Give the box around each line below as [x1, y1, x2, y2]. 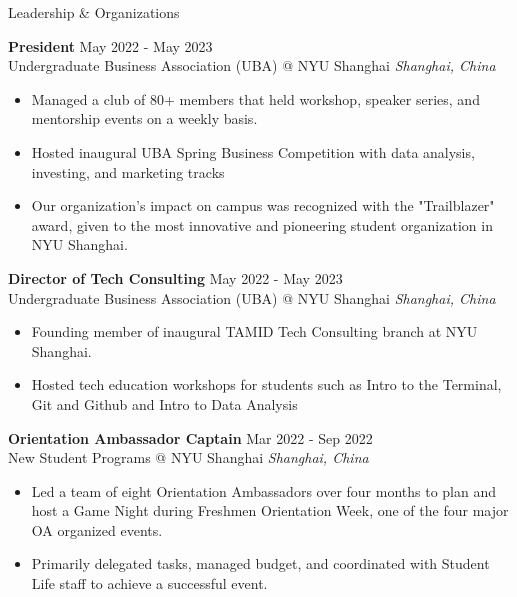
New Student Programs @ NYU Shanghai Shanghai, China [8, 447, 369, 468]
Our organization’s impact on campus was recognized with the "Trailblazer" [31, 195, 495, 216]
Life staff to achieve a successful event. [31, 573, 268, 594]
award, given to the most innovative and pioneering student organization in [31, 214, 493, 235]
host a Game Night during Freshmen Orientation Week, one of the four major [31, 500, 509, 521]
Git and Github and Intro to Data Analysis [31, 393, 298, 414]
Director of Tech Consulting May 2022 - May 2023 [8, 267, 343, 288]
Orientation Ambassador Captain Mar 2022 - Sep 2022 [8, 427, 373, 448]
